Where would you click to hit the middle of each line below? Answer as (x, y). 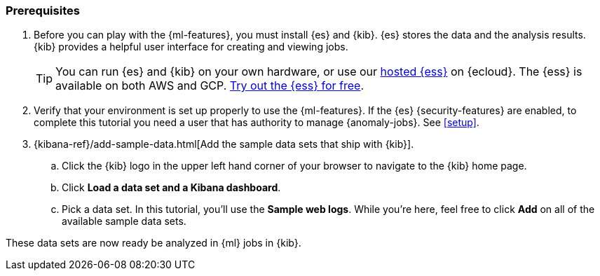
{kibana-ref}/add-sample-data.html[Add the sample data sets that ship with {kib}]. (224, 144)
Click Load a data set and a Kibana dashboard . (171, 188)
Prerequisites (43, 11)
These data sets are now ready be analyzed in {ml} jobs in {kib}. (154, 243)
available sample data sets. (124, 221)
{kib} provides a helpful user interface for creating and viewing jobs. (191, 47)
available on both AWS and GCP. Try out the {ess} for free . (210, 86)
